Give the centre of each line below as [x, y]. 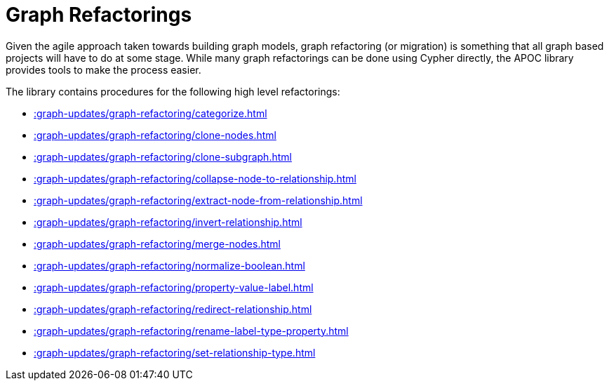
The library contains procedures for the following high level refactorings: [173, 91]
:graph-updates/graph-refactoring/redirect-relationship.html [173, 309]
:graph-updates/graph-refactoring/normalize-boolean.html [169, 265]
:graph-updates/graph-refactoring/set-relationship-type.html [175, 352]
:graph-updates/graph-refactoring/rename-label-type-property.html [191, 331]
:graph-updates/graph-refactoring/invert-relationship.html [168, 222]
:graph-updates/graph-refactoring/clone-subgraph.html [163, 157]
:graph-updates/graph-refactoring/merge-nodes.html [157, 244]
